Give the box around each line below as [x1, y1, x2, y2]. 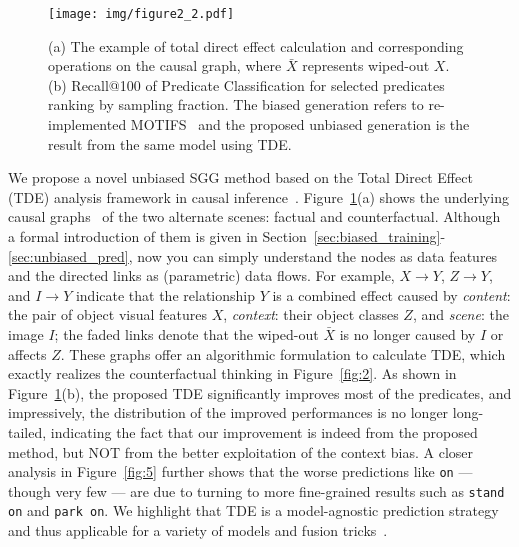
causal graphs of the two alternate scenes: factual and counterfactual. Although [8, 206, 501, 227]
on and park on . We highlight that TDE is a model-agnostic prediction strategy [8, 500, 499, 521]
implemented [48, 114, 127, 135]
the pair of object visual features [8, 304, 207, 325]
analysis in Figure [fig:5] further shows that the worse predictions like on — [8, 461, 473, 482]
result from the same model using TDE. [48, 133, 292, 154]
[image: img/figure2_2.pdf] [48, 7, 235, 21]
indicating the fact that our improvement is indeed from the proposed [50, 421, 478, 442]
